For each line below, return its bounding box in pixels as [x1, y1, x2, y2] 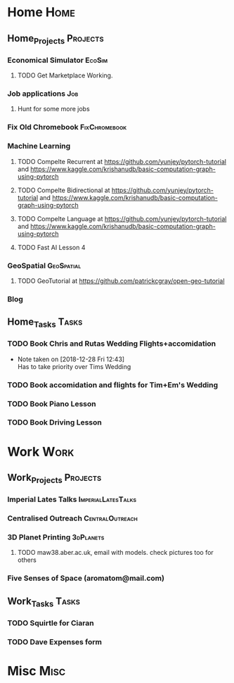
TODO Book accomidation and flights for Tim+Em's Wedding [7, 380, 219, 389]
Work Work [7, 444, 74, 460]
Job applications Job [7, 89, 79, 99]
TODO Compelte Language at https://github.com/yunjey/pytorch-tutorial [17, 214, 227, 223]
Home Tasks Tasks [7, 316, 83, 330]
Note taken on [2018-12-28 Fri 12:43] [17, 355, 125, 363]
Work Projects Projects [7, 472, 102, 486]
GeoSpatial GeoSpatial [7, 261, 82, 270]
